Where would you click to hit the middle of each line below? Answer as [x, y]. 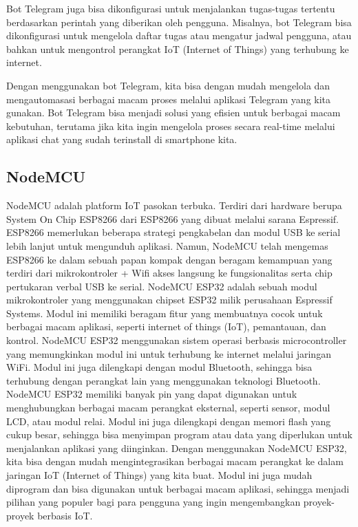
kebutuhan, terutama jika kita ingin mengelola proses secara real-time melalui [171, 126]
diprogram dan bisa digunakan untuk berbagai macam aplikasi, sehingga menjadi [178, 488]
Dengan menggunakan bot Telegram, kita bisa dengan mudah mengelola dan [168, 85]
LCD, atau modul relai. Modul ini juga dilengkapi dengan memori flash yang [169, 421]
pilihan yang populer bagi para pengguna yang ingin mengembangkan [154, 502]
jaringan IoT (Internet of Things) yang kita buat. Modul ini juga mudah [159, 475]
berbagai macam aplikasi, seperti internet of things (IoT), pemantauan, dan [166, 326]
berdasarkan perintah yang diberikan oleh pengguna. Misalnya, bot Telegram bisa [179, 22]
